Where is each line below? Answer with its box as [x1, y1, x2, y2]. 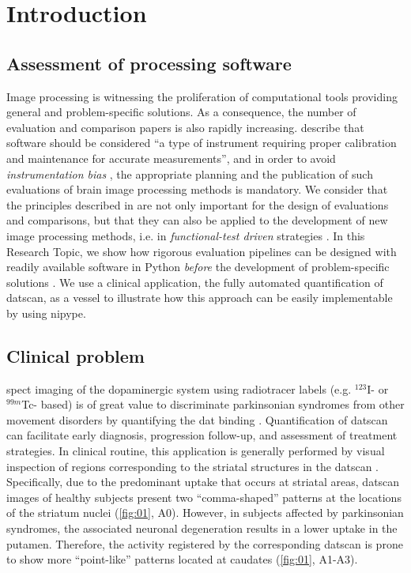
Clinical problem [6, 343, 145, 368]
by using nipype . [6, 304, 86, 321]
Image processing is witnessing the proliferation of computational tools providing [6, 88, 398, 104]
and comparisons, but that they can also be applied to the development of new [6, 212, 388, 228]
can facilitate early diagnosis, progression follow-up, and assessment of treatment [6, 427, 398, 443]
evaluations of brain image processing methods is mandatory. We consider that [6, 181, 388, 198]
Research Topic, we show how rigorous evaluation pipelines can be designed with [6, 243, 397, 259]
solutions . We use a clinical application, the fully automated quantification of [6, 273, 383, 290]
